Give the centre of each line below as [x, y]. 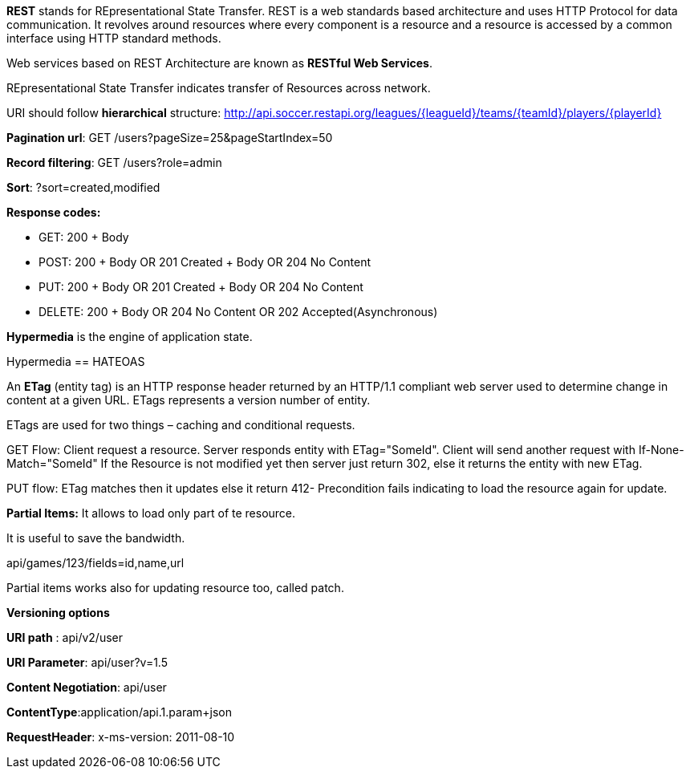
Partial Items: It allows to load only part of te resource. [151, 513]
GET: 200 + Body [84, 237]
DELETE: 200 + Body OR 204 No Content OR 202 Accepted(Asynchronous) [238, 312]
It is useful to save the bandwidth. [96, 538]
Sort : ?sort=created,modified [83, 187]
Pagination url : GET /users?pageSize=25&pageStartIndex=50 [170, 138]
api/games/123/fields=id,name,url [95, 563]
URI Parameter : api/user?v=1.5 [87, 662]
